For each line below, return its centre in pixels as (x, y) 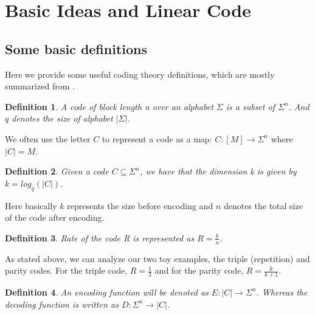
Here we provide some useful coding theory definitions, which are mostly (140, 74)
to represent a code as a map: (157, 138)
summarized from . (40, 86)
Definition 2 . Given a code (57, 171)
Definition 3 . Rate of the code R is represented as (100, 237)
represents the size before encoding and (140, 205)
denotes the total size (263, 205)
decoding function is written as (62, 304)
